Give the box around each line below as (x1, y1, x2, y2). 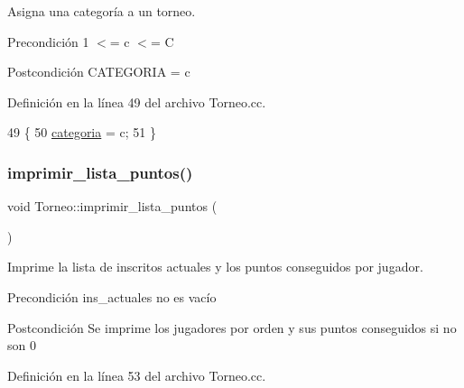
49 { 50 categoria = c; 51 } (7, 123, 156, 142)
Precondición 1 (7, 32, 89, 51)
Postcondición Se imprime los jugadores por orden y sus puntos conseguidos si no (7, 318, 457, 337)
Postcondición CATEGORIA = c (7, 62, 190, 81)
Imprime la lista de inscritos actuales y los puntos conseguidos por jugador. (7, 257, 423, 276)
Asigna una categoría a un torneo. (7, 2, 196, 20)
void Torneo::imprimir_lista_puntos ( (7, 197, 218, 216)
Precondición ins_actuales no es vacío (7, 287, 217, 306)
